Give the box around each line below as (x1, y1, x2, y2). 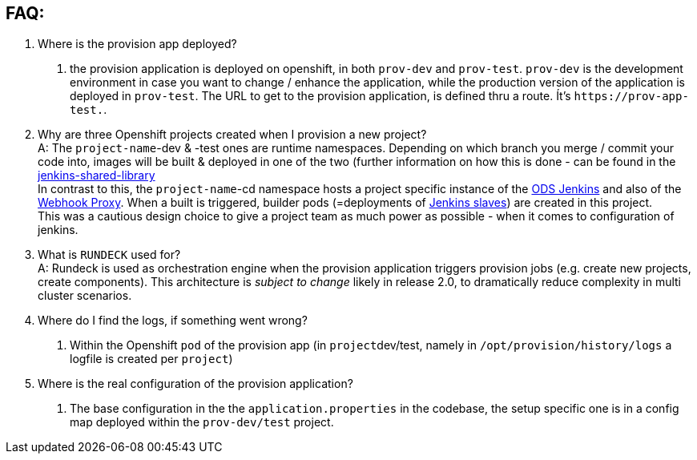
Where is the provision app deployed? (38, 37, 237, 51)
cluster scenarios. (38, 289, 132, 303)
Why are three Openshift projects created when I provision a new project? (38, 127, 427, 142)
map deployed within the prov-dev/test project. (70, 415, 334, 430)
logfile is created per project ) (70, 352, 233, 366)
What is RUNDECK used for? (38, 248, 181, 262)
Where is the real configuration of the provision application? (38, 377, 353, 391)
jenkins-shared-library (38, 168, 155, 183)
